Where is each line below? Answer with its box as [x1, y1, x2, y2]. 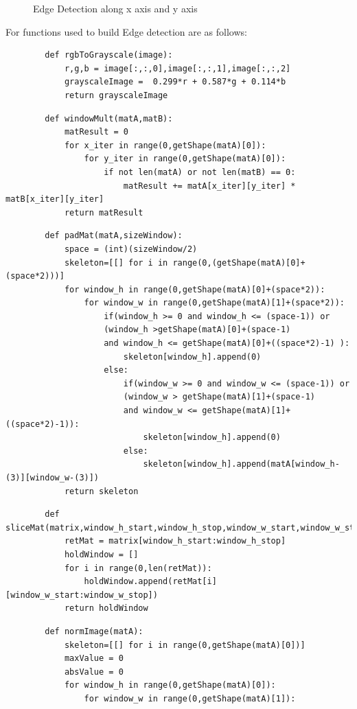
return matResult [64, 207, 143, 218]
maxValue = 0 [64, 653, 124, 664]
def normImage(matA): [45, 626, 143, 636]
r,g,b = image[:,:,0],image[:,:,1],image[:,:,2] [64, 63, 291, 73]
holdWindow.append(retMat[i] [84, 577, 217, 587]
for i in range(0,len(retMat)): [64, 563, 212, 573]
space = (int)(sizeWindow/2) [64, 244, 198, 254]
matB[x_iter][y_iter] [5, 194, 104, 205]
